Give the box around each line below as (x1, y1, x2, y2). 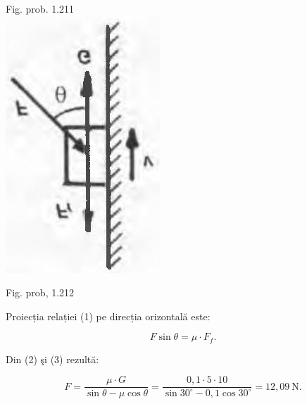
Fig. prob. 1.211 (6, 1, 75, 15)
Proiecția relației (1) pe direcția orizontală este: (6, 308, 211, 323)
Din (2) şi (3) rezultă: (6, 351, 99, 366)
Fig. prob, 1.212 (6, 285, 75, 300)
